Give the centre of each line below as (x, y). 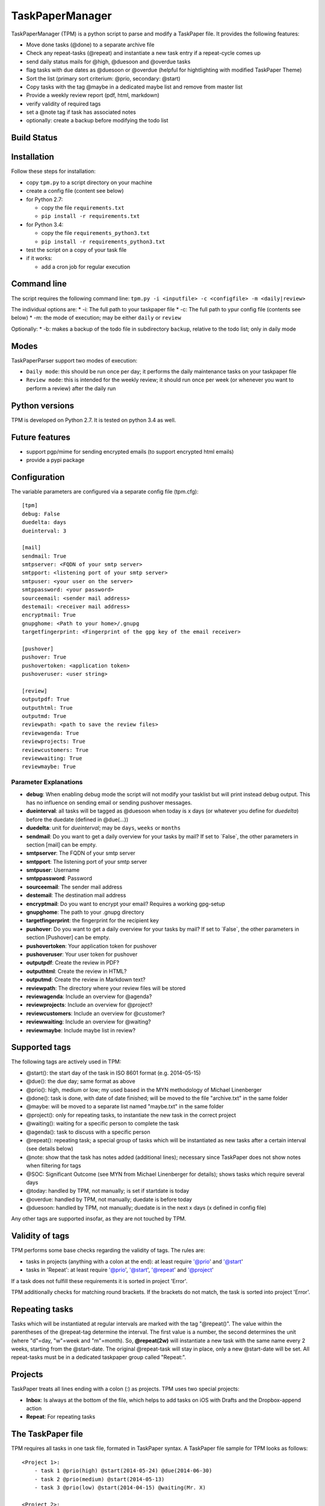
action (34, 1408)
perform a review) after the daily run (71, 388)
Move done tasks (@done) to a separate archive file (90, 45)
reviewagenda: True (51, 733)
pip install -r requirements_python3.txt (103, 242)
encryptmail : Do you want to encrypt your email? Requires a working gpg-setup (125, 904)
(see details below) (50, 1149)
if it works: (39, 258)
